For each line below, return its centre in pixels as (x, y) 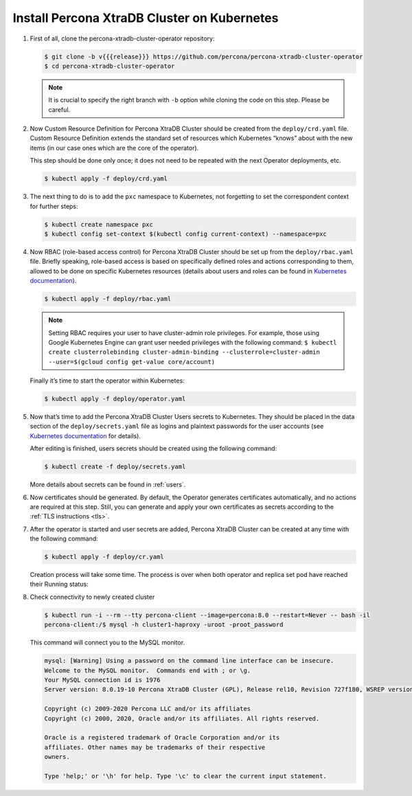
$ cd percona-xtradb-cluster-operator (110, 66)
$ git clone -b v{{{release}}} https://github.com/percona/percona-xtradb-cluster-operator (204, 56)
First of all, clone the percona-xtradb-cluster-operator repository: (123, 38)
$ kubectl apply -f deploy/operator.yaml (115, 399)
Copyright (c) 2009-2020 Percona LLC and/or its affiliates (148, 709)
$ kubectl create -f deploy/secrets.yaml (115, 467)
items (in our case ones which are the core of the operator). (114, 148)
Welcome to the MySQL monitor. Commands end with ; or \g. (148, 670)
